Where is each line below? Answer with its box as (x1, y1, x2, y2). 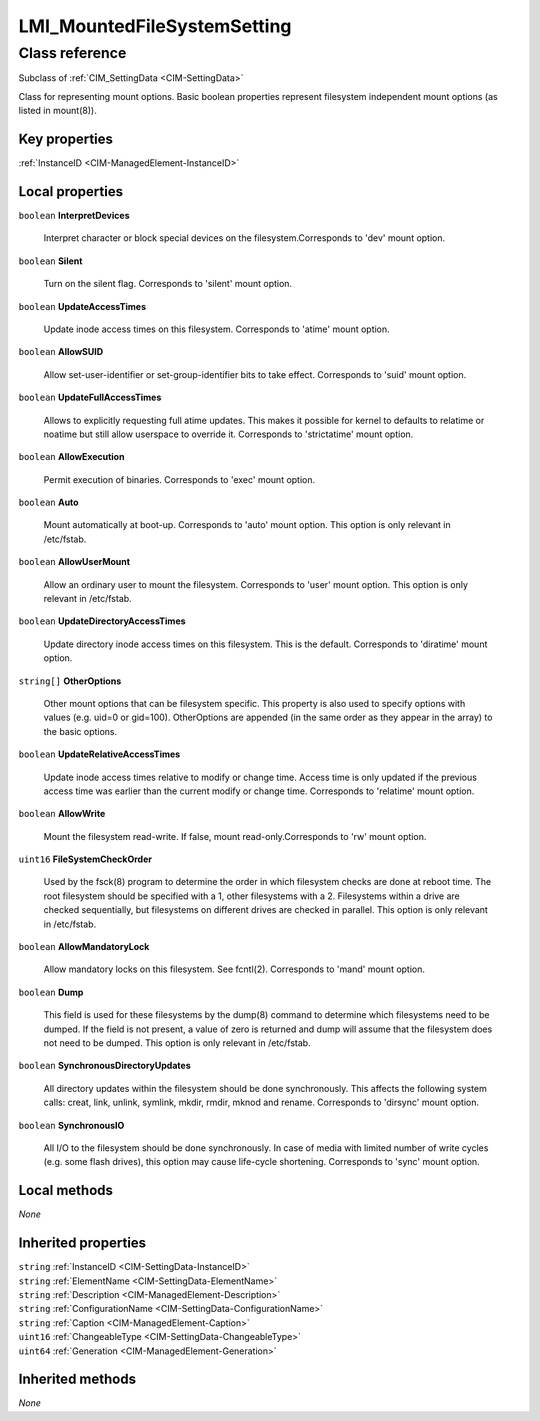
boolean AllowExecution (18, 451, 125, 463)
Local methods (18, 1182, 114, 1199)
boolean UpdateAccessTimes (18, 300, 147, 312)
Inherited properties (18, 1235, 147, 1252)
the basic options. (43, 725, 118, 737)
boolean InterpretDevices (18, 209, 130, 221)
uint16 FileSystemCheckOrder (18, 853, 152, 865)
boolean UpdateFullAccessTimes (18, 391, 162, 404)
